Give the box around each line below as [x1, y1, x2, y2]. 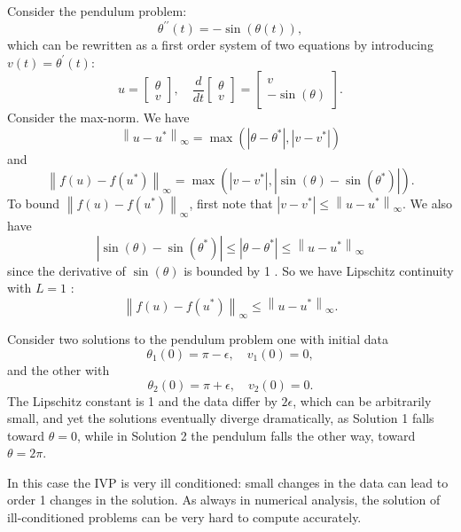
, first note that [189, 194, 273, 213]
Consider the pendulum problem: [7, 2, 187, 20]
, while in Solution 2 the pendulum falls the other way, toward [76, 426, 416, 444]
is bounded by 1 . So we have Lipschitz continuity [184, 261, 454, 279]
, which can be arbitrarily [293, 391, 432, 410]
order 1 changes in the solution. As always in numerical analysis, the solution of [7, 490, 441, 509]
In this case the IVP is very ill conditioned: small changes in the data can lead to [7, 473, 449, 491]
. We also [402, 194, 453, 213]
